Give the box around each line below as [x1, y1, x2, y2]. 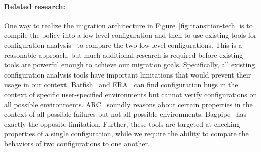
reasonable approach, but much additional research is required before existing [4, 49, 243, 60]
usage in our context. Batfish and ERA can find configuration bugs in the [4, 79, 238, 90]
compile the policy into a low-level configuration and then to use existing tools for [4, 30, 257, 40]
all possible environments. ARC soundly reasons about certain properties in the [4, 99, 253, 109]
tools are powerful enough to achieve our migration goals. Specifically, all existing [4, 59, 255, 70]
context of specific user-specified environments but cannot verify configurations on [4, 89, 257, 99]
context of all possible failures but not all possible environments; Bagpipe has [4, 109, 247, 119]
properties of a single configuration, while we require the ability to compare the [4, 128, 249, 139]
